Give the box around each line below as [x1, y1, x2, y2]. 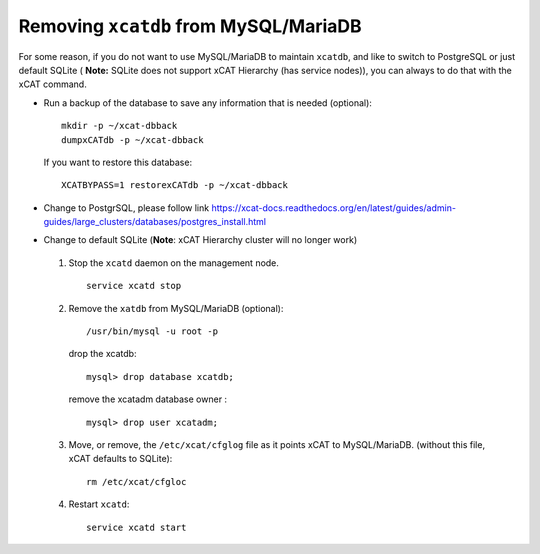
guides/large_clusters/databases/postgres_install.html [43, 216, 267, 228]
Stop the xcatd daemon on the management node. [68, 256, 280, 269]
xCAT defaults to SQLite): [68, 453, 173, 465]
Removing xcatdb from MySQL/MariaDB [18, 15, 362, 37]
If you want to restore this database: [43, 156, 193, 168]
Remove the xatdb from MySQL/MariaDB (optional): [68, 302, 284, 314]
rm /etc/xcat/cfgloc [86, 476, 187, 487]
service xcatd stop [86, 280, 182, 292]
